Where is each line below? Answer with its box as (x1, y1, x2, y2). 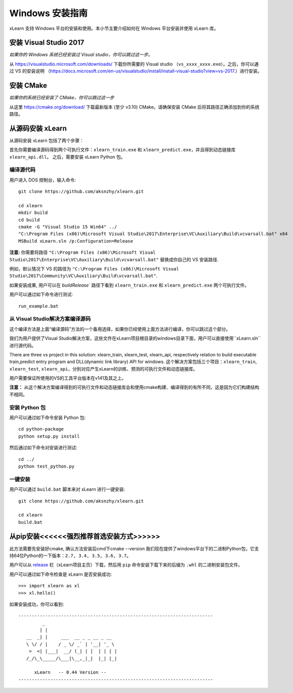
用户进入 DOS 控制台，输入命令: (9, 177, 76, 183)
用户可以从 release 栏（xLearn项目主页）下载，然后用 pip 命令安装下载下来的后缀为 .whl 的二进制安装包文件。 (9, 562, 243, 568)
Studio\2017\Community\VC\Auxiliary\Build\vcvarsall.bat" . (9, 273, 158, 279)
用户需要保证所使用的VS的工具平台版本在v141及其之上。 (9, 375, 127, 381)
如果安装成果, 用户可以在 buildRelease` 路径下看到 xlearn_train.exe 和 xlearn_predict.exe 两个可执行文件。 (9, 282, 249, 288)
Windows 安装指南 (9, 8, 88, 19)
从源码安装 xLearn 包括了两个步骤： (9, 137, 85, 144)
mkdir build (18, 210, 48, 216)
